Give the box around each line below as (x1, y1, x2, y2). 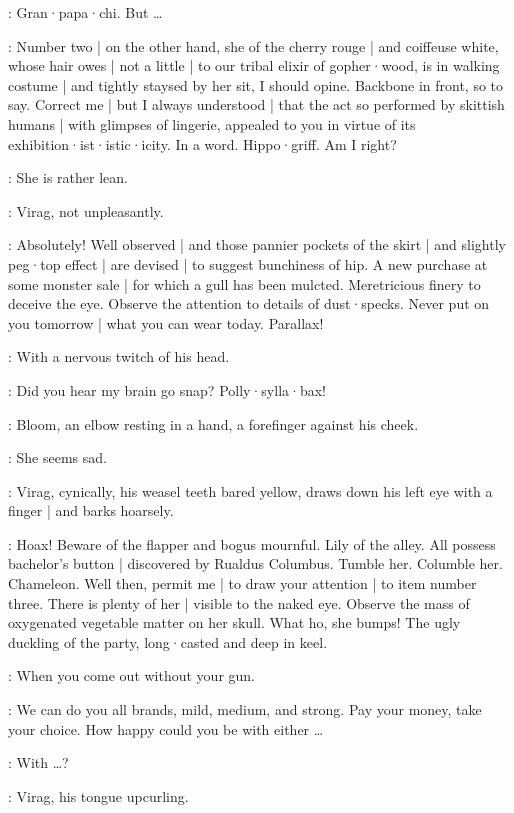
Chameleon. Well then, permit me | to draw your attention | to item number (8, 573, 477, 594)
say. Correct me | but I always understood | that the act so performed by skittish (8, 94, 505, 115)
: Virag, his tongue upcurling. (8, 785, 189, 806)
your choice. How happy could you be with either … (8, 718, 324, 739)
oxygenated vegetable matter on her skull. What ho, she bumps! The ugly (8, 612, 461, 633)
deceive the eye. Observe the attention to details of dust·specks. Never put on (8, 293, 490, 314)
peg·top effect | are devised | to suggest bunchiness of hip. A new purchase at (8, 253, 488, 274)
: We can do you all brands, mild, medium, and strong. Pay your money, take (8, 699, 482, 720)
